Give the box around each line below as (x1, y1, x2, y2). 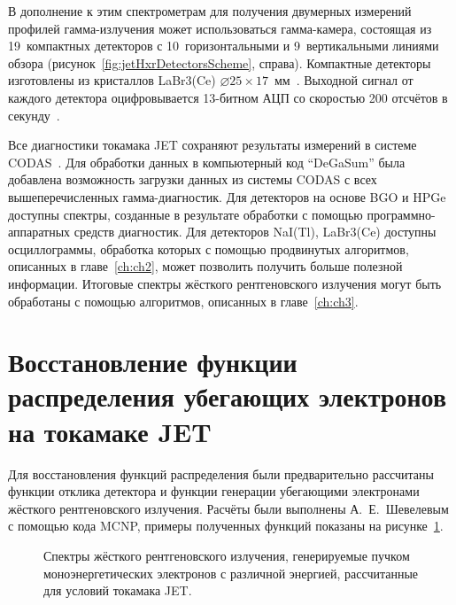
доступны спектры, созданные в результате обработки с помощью (8, 205, 363, 223)
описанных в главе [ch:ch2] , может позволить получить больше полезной (8, 257, 403, 275)
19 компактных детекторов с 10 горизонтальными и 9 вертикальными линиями (8, 36, 439, 55)
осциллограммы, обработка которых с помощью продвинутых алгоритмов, (8, 239, 409, 258)
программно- (367, 205, 436, 223)
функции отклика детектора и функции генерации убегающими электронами (8, 482, 420, 500)
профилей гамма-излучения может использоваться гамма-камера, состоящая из (8, 19, 432, 37)
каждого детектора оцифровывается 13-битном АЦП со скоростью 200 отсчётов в (8, 88, 448, 106)
